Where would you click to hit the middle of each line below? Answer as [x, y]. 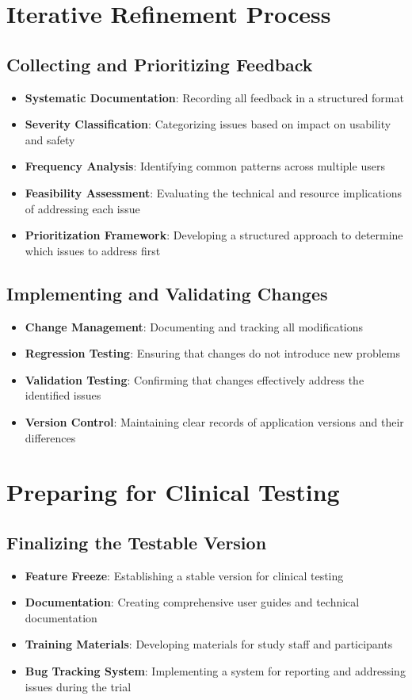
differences [50, 437]
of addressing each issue [82, 208]
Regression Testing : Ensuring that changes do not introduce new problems [213, 353]
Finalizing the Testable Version [137, 542]
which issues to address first [93, 250]
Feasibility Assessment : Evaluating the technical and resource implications [213, 192]
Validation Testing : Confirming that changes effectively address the [195, 379]
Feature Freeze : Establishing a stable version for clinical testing [184, 575]
